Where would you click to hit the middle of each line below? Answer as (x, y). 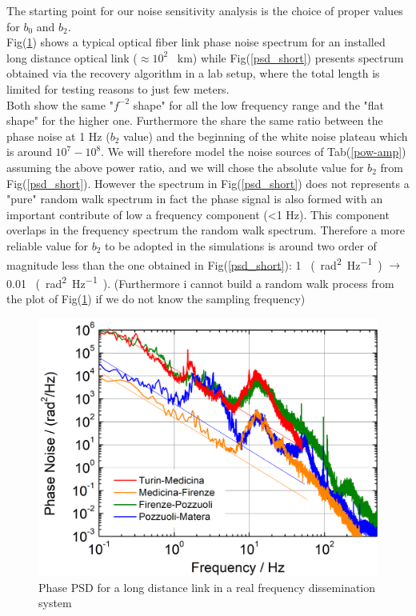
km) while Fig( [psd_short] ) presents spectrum (290, 57)
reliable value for (47, 245)
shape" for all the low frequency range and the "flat (258, 104)
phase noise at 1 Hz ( (58, 136)
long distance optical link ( (72, 57)
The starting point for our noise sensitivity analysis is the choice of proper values (205, 10)
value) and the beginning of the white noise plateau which (266, 136)
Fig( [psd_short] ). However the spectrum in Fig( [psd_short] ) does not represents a (208, 183)
